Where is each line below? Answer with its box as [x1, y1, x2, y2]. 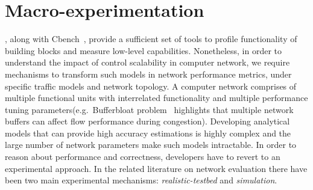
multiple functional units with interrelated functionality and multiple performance [5, 91, 308, 104]
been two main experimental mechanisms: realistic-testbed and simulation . [5, 174, 277, 186]
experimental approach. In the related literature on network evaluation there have [5, 162, 308, 174]
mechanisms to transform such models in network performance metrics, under [5, 67, 292, 80]
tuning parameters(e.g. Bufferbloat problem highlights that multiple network [5, 103, 294, 115]
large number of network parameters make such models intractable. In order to [5, 138, 297, 151]
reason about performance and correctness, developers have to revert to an [5, 150, 280, 163]
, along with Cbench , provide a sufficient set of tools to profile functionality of [5, 32, 297, 45]
